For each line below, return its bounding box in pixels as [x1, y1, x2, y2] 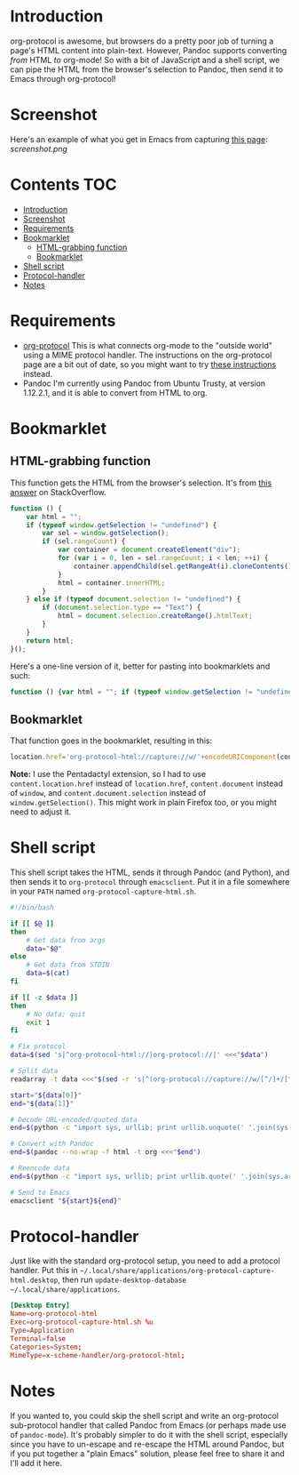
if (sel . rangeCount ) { [42, 537, 126, 546]
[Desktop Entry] [10, 1301, 70, 1311]
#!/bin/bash [10, 903, 54, 912]
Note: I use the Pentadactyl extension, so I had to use [10, 769, 207, 780]
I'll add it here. [10, 1457, 63, 1468]
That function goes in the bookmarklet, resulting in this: [10, 735, 212, 746]
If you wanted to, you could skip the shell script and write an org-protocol [10, 1410, 279, 1421]
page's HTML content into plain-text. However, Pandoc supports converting [10, 44, 287, 55]
